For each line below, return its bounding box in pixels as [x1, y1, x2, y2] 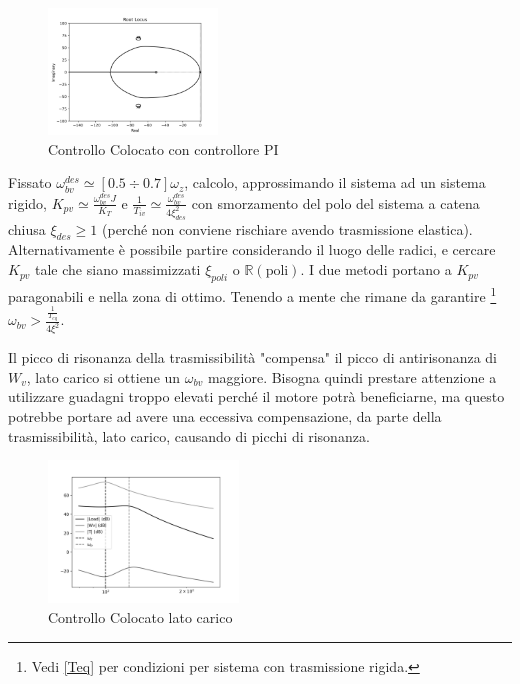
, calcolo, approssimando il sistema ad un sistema [184, 172, 486, 193]
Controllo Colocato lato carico [48, 606, 233, 627]
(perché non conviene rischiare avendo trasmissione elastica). [102, 218, 473, 239]
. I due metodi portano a [300, 259, 452, 280]
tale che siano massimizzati [35, 259, 201, 280]
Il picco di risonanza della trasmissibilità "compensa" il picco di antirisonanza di [8, 347, 498, 368]
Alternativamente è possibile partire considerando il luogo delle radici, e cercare [8, 239, 496, 260]
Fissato [8, 172, 52, 193]
